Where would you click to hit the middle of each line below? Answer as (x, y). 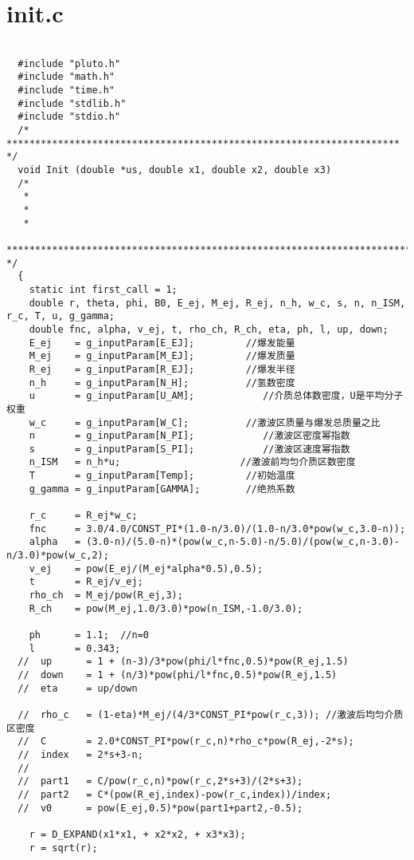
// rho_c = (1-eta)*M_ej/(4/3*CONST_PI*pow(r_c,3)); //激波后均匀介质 (211, 714)
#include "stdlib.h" (72, 103)
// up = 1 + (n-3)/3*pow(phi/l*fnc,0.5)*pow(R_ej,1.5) (183, 662)
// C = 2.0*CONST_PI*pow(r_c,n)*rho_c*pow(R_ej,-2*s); (186, 742)
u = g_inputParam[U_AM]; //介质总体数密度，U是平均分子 (216, 396)
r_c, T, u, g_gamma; (61, 316)
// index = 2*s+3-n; (80, 754)
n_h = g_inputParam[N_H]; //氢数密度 (162, 383)
